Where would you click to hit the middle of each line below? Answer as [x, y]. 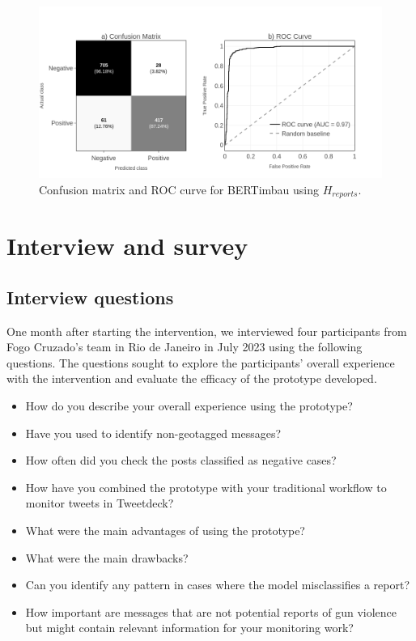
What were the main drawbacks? [107, 557]
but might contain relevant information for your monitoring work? [189, 628]
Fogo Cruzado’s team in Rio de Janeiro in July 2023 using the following [185, 347]
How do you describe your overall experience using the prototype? [189, 405]
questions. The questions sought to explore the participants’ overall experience [201, 362]
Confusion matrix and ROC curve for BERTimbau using [179, 189]
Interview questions [90, 297]
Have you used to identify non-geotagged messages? [153, 433]
